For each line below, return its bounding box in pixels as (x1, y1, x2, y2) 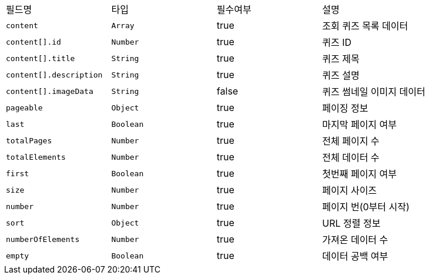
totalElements (6, 152, 66, 162)
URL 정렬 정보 (322, 217, 381, 229)
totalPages (6, 136, 52, 145)
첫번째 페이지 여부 (322, 168, 397, 180)
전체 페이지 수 (322, 135, 380, 147)
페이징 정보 (322, 102, 368, 114)
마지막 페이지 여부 (322, 119, 397, 130)
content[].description (6, 70, 103, 79)
